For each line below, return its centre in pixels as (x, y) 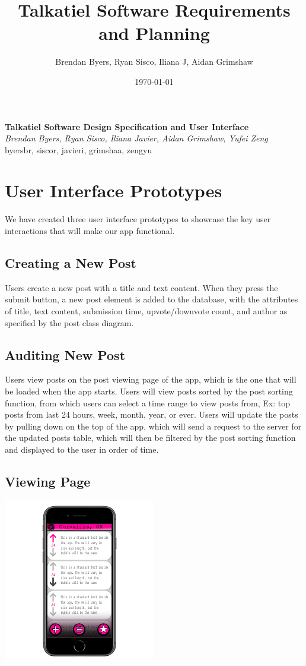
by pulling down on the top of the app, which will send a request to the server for (153, 426)
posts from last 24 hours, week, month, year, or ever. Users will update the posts (152, 414)
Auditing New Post (65, 354)
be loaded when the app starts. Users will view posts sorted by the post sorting (149, 391)
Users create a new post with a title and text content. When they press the (141, 287)
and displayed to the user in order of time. (82, 449)
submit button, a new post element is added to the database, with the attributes (152, 299)
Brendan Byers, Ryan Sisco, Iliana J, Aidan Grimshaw (154, 61)
